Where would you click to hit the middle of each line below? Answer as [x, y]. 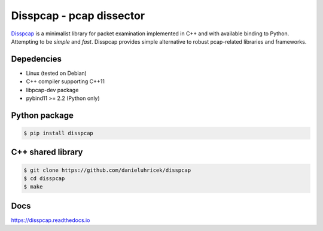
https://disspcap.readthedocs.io [51, 220]
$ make [33, 187]
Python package [42, 115]
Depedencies [36, 59]
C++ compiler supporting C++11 [65, 81]
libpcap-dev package [52, 90]
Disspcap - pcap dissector [78, 16]
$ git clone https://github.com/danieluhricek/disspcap [107, 170]
